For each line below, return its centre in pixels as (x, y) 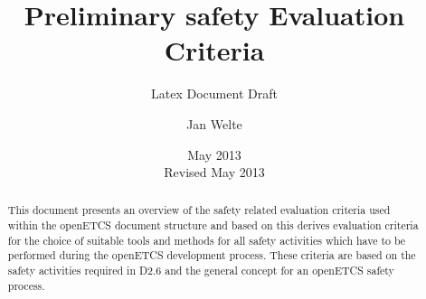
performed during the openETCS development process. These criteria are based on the (212, 255)
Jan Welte (214, 123)
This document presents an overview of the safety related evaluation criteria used (199, 210)
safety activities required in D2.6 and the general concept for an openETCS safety (201, 271)
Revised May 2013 (214, 172)
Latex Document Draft (214, 93)
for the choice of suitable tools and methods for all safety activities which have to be (207, 240)
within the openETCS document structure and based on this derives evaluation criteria (213, 225)
